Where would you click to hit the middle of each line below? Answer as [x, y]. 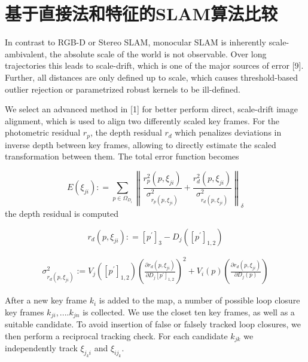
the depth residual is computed [62, 213]
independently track [41, 348]
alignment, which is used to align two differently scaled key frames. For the [142, 120]
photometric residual [43, 132]
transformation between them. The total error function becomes [122, 156]
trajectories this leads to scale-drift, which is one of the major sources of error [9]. [154, 65]
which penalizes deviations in [228, 132]
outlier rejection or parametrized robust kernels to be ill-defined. [123, 89]
